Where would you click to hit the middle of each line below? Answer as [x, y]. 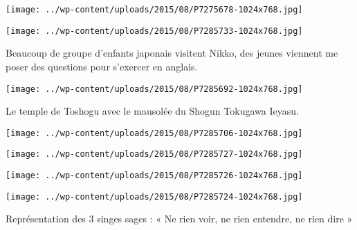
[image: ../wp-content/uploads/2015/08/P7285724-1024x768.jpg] [154, 197]
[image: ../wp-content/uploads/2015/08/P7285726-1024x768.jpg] [154, 176]
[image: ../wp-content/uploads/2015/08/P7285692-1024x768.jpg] [154, 89]
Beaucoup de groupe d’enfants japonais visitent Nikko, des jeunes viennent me [172, 53]
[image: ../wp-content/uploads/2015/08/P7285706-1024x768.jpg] [154, 133]
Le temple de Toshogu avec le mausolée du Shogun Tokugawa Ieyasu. [152, 111]
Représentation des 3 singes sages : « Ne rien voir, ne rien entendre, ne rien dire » [179, 219]
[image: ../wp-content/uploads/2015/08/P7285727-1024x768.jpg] [154, 154]
